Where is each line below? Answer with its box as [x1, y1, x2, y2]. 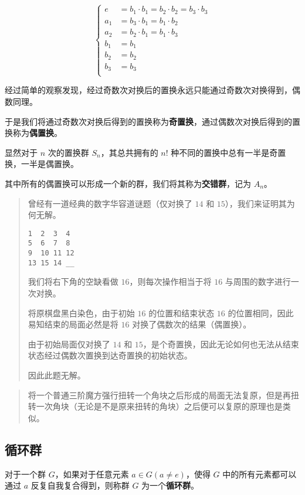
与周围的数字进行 [225, 275, 291, 288]
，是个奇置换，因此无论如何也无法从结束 [143, 337, 299, 350]
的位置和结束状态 [148, 306, 215, 319]
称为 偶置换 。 [12, 127, 62, 139]
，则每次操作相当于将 [129, 275, 212, 288]
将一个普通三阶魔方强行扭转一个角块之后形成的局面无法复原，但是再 [28, 388, 291, 401]
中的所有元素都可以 [222, 467, 297, 480]
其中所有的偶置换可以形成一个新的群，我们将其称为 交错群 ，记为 [5, 177, 251, 189]
